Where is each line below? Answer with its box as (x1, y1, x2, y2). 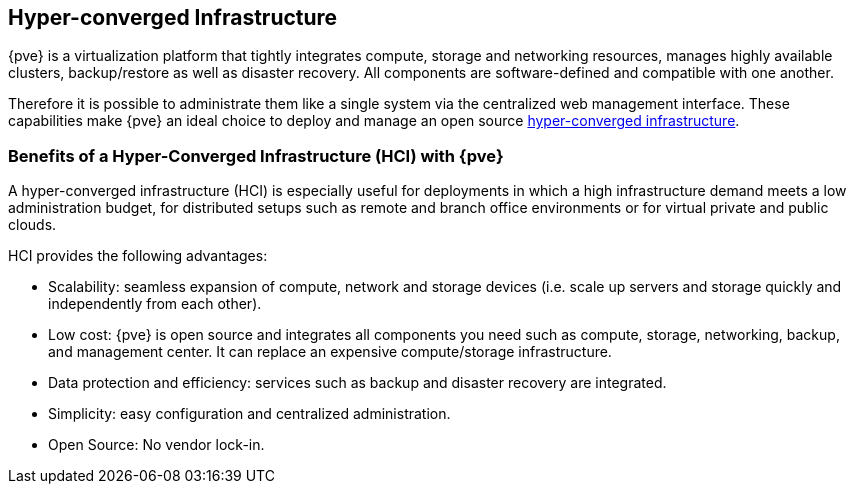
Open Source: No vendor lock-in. (48, 436, 265, 454)
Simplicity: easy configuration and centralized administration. (48, 405, 451, 423)
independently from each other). (48, 295, 262, 313)
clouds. (8, 216, 57, 234)
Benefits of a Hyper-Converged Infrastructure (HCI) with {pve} (8, 145, 504, 166)
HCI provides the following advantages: (8, 247, 268, 265)
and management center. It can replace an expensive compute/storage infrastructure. (48, 343, 612, 361)
